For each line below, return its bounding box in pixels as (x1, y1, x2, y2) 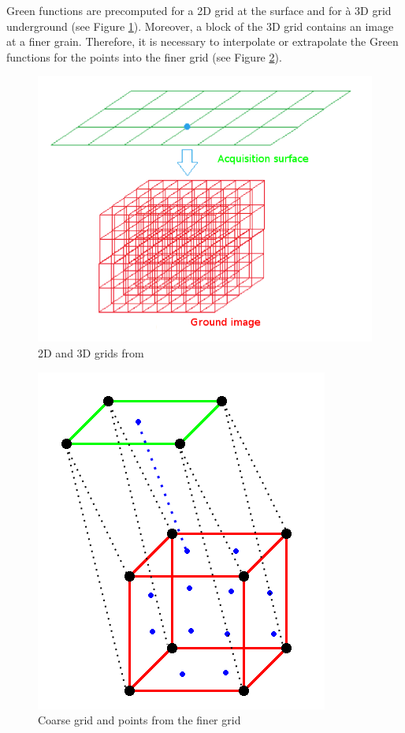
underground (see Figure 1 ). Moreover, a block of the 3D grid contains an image (6, 17, 394, 34)
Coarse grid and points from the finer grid (38, 712, 241, 728)
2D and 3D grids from (38, 344, 144, 361)
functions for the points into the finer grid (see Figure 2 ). (6, 48, 282, 65)
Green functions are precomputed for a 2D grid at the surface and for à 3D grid (6, 2, 392, 18)
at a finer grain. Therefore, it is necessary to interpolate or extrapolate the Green (6, 33, 399, 50)
